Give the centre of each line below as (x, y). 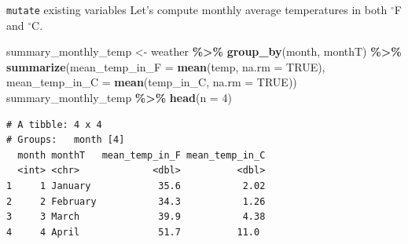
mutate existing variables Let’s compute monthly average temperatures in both (197, 9)
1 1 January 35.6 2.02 (136, 186)
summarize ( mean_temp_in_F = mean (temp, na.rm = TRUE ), (166, 66)
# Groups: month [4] (66, 140)
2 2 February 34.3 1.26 (136, 201)
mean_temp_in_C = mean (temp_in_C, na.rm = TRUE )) (152, 82)
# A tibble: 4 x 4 (54, 124)
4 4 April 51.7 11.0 (133, 232)
